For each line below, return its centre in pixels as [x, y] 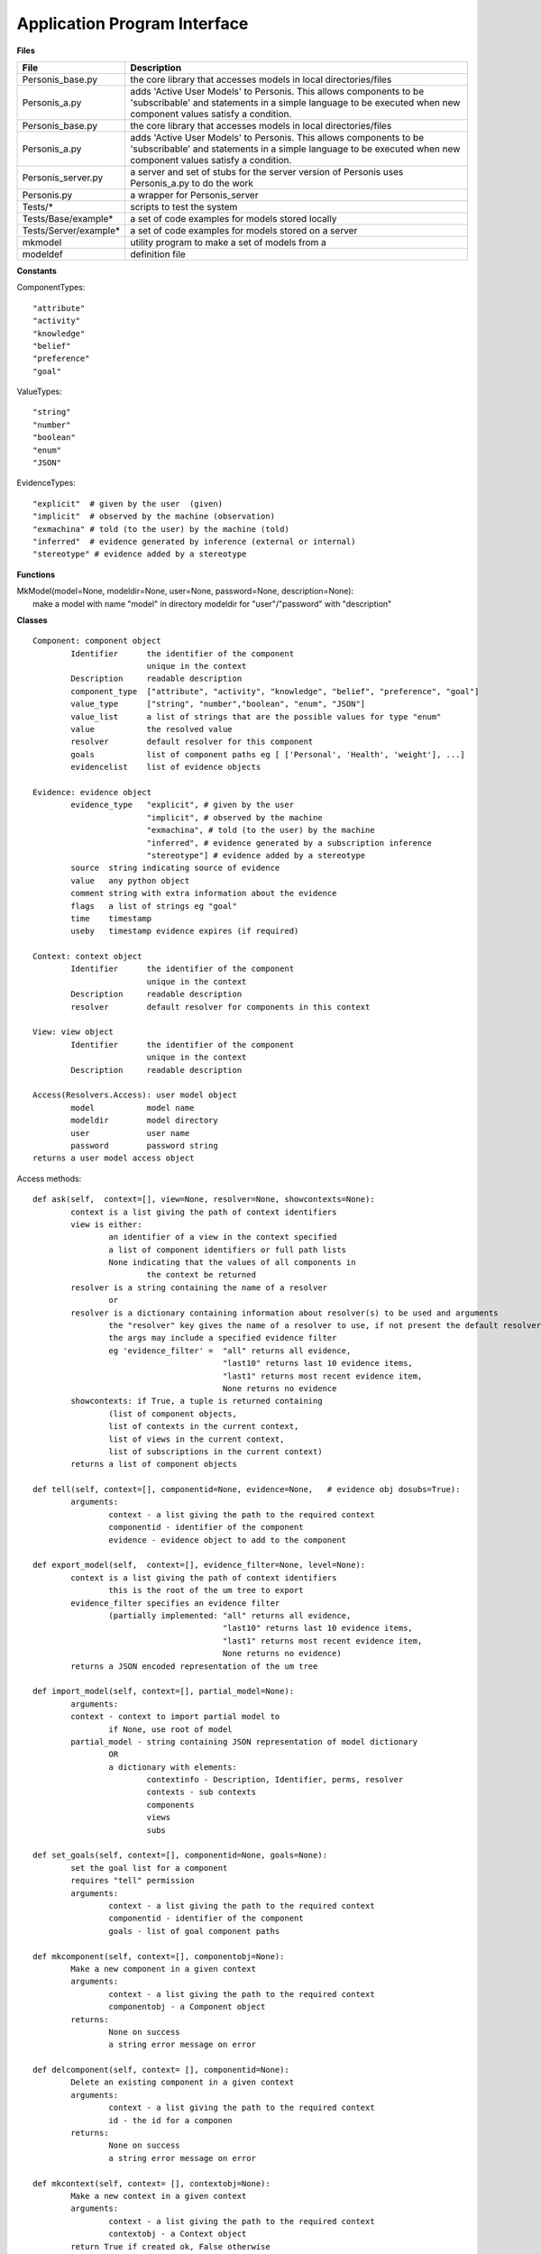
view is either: [106, 1224]
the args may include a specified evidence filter [223, 1338]
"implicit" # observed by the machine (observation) [154, 517]
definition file [158, 254]
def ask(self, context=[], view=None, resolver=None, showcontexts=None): [204, 1200]
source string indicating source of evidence [175, 868]
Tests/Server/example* [71, 230]
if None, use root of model [171, 1729]
